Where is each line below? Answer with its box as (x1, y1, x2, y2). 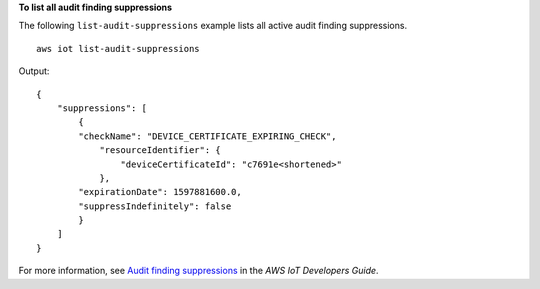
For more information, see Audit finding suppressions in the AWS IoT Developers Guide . (18, 265, 379, 277)
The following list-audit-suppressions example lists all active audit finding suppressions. (18, 20, 408, 32)
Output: (18, 65, 50, 77)
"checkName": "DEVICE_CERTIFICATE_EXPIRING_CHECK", (78, 130, 337, 142)
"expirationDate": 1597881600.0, (78, 186, 242, 198)
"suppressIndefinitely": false (78, 200, 232, 212)
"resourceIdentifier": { (99, 145, 222, 156)
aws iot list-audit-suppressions (36, 43, 200, 54)
